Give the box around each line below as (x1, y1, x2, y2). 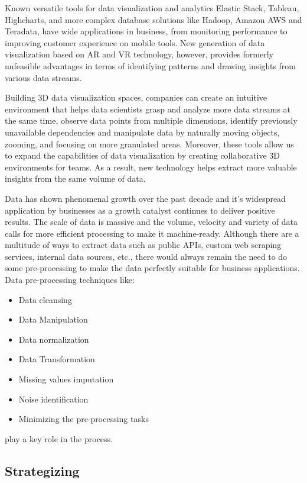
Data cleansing (18, 293, 72, 305)
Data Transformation (18, 353, 95, 365)
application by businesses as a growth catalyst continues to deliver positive (5, 204, 275, 216)
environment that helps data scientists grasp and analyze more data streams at (5, 102, 291, 115)
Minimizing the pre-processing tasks (18, 413, 149, 425)
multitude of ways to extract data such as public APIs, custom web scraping (5, 239, 282, 251)
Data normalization (18, 333, 89, 345)
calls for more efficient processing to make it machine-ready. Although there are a (5, 227, 299, 239)
